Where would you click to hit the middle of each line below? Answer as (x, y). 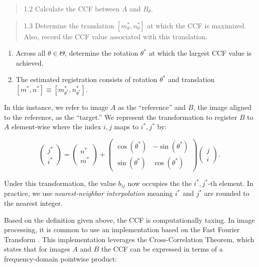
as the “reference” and (152, 107)
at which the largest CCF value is (200, 53)
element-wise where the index (56, 127)
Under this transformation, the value (60, 183)
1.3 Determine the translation (69, 25)
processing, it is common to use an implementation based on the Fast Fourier (122, 229)
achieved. (30, 62)
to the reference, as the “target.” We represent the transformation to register (121, 117)
